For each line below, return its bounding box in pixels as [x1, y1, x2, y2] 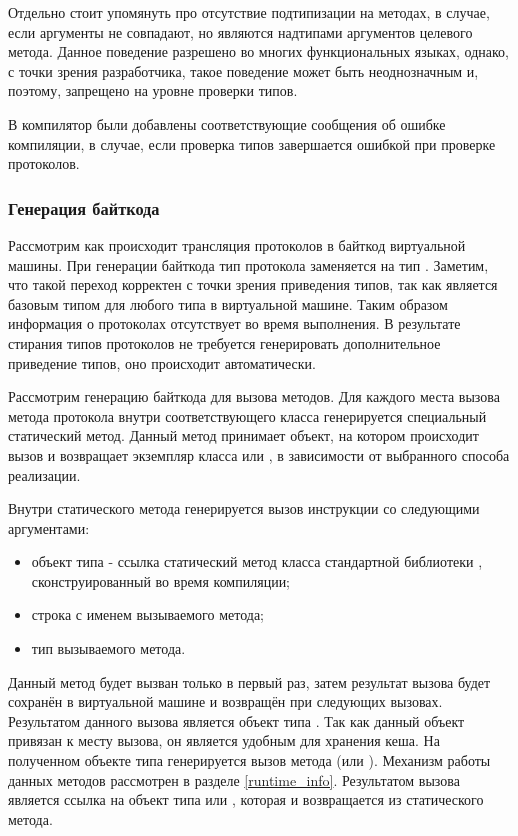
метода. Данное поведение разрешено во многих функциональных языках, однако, [8, 41, 509, 62]
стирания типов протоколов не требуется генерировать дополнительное [8, 332, 441, 353]
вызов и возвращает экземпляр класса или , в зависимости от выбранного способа [8, 444, 510, 465]
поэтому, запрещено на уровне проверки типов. [8, 80, 298, 101]
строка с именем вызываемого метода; [31, 604, 264, 625]
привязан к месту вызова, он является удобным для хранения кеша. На [8, 730, 440, 751]
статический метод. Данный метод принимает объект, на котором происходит [8, 425, 479, 446]
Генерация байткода [8, 195, 160, 220]
